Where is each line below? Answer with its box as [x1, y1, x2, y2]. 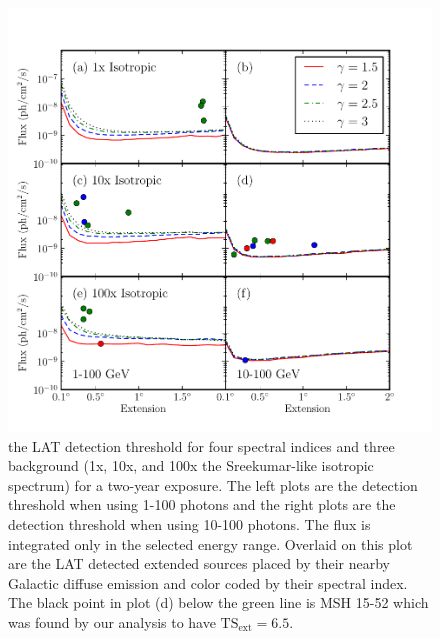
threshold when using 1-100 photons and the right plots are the [8, 494, 396, 515]
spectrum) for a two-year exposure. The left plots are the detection [8, 474, 418, 495]
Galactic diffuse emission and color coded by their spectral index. [8, 572, 408, 593]
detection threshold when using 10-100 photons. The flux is [8, 513, 371, 534]
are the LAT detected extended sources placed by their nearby [8, 553, 390, 574]
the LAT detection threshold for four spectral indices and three [8, 435, 395, 456]
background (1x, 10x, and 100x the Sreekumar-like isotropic [8, 455, 374, 476]
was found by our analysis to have [8, 611, 216, 632]
